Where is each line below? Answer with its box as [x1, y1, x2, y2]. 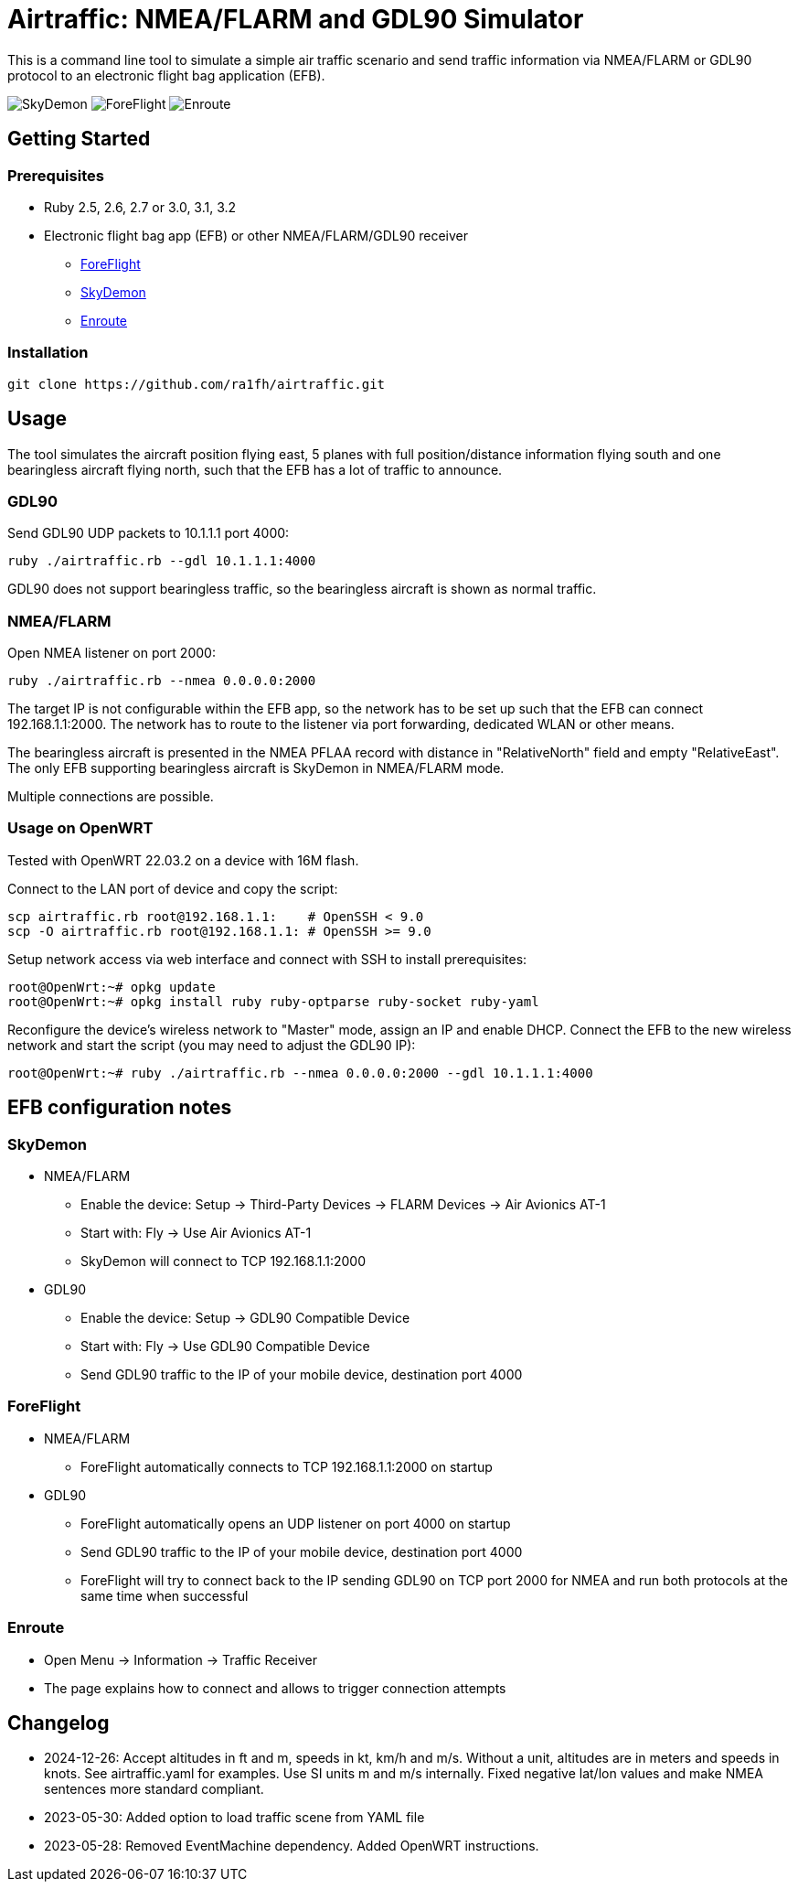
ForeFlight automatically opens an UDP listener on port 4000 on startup [80, 1515, 511, 1531]
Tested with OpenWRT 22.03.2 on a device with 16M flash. [7, 852, 359, 868]
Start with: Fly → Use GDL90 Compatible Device [80, 1338, 370, 1355]
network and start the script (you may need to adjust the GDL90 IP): [7, 1036, 416, 1053]
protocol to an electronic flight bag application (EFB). [7, 67, 325, 83]
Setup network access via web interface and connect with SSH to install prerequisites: [7, 950, 527, 967]
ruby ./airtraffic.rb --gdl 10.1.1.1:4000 [7, 553, 316, 569]
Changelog [7, 1711, 110, 1734]
